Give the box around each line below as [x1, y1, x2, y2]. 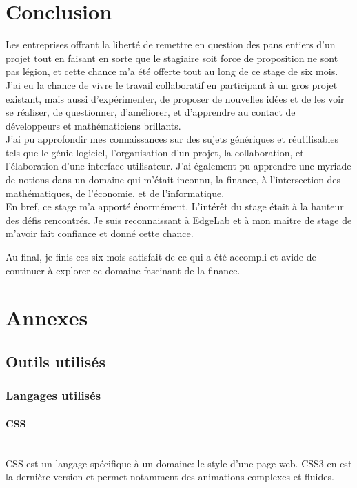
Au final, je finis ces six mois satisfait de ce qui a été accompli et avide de [6, 250, 316, 264]
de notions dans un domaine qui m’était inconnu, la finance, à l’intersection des [6, 172, 341, 187]
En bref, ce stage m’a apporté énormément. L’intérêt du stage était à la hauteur [6, 199, 344, 214]
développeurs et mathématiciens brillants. [6, 118, 181, 132]
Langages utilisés [6, 387, 101, 404]
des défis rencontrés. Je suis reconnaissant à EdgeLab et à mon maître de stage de [6, 212, 352, 227]
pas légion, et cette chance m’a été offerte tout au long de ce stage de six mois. [6, 64, 338, 79]
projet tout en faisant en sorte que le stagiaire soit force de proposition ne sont [6, 50, 338, 65]
